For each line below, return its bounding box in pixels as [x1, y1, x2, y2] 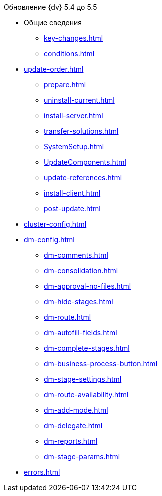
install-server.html [44, 111, 103, 120]
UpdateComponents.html [44, 158, 126, 166]
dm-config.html [24, 235, 75, 244]
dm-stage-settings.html [44, 375, 122, 383]
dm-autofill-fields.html [44, 328, 117, 337]
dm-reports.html [44, 437, 98, 445]
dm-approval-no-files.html [44, 282, 131, 290]
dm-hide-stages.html [44, 297, 113, 306]
